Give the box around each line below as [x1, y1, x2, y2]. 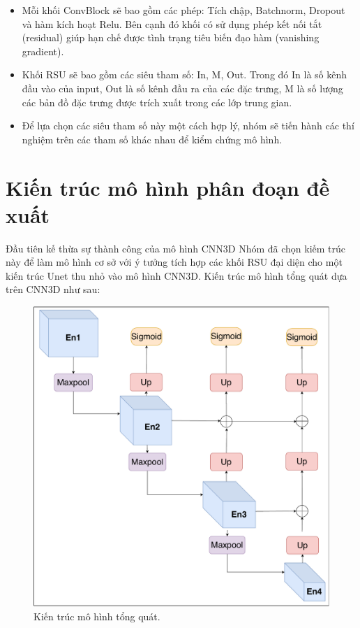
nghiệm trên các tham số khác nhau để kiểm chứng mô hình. [22, 131, 283, 146]
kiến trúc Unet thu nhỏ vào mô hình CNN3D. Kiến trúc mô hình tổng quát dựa [6, 268, 347, 283]
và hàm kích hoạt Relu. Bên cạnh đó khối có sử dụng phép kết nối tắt [22, 16, 322, 31]
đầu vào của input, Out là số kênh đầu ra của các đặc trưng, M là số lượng [22, 80, 343, 95]
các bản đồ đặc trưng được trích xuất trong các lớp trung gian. [22, 94, 292, 109]
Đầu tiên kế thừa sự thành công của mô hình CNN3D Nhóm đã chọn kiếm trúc [6, 241, 346, 255]
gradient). [22, 43, 64, 58]
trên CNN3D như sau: [6, 282, 100, 297]
